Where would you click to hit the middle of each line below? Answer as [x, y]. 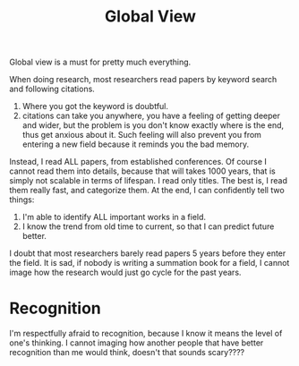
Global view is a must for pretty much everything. [100, 62]
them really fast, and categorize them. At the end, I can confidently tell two [147, 191]
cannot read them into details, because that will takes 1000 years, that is [142, 171]
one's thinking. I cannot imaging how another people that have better [137, 343]
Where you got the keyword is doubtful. [95, 106]
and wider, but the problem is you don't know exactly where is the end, [153, 125]
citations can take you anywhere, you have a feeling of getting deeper [151, 116]
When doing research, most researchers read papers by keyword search [143, 80]
